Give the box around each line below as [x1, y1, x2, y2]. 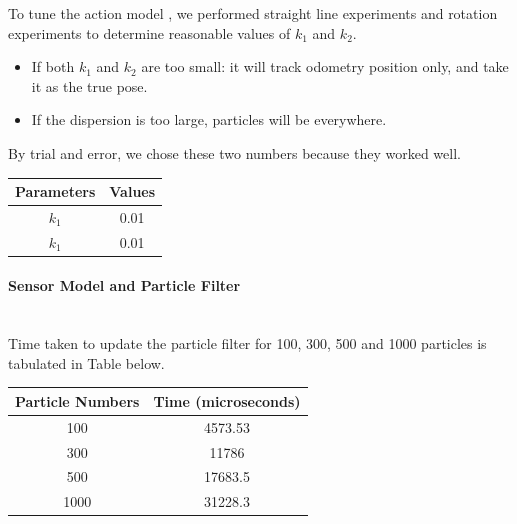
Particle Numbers [15, 390, 140, 411]
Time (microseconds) [153, 390, 301, 411]
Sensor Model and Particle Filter [8, 275, 241, 296]
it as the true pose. [31, 75, 148, 96]
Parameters [15, 181, 96, 202]
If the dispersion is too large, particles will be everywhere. [31, 109, 387, 130]
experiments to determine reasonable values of [8, 22, 291, 43]
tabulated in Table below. [8, 352, 165, 373]
